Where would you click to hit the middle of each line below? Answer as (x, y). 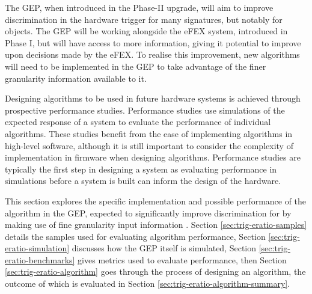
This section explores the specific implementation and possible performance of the (156, 201)
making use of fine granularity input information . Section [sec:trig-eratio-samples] (156, 225)
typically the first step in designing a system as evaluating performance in (141, 169)
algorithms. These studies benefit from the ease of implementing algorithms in (149, 133)
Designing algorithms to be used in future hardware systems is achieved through (153, 98)
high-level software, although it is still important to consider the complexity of (149, 145)
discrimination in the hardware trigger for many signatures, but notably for (144, 19)
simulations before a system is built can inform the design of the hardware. (143, 181)
